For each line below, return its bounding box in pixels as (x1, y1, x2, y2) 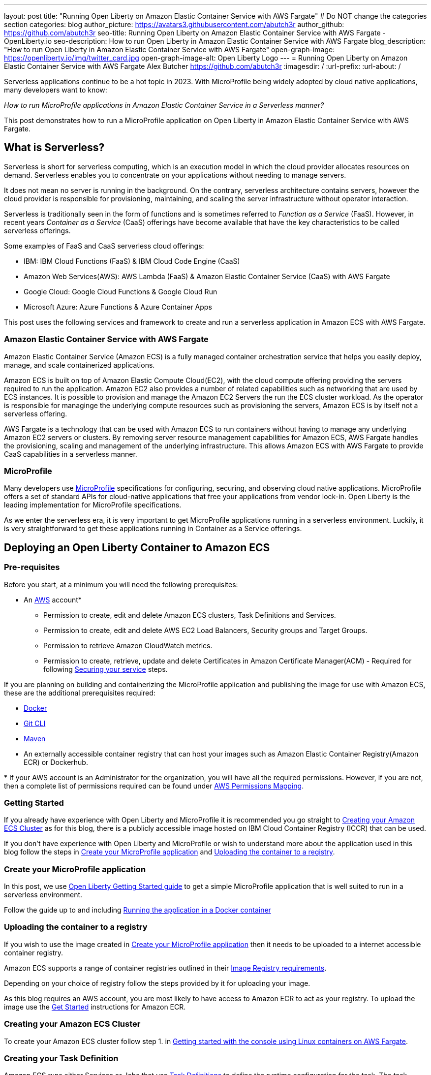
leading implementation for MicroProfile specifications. (4, 501, 182, 509)
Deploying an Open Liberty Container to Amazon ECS (4, 541, 270, 554)
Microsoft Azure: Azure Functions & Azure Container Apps (24, 302, 212, 311)
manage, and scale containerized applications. (4, 360, 155, 369)
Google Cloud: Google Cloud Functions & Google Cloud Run (24, 287, 217, 296)
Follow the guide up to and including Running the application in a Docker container (4, 906, 271, 915)
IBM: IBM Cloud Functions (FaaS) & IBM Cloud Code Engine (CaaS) (24, 256, 240, 265)
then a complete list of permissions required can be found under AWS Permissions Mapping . (4, 781, 304, 790)
